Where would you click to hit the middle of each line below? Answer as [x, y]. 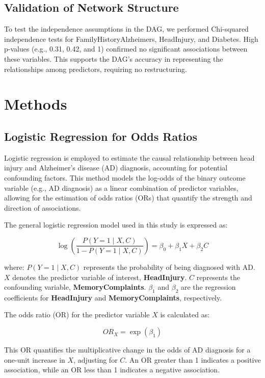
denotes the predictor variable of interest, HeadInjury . [100, 277]
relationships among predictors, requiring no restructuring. [96, 69]
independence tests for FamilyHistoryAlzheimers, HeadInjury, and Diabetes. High [131, 39]
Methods [36, 104]
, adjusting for [96, 359]
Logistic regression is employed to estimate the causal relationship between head [129, 157]
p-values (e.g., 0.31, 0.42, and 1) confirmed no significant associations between [126, 49]
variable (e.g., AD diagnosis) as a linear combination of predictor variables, [121, 187]
